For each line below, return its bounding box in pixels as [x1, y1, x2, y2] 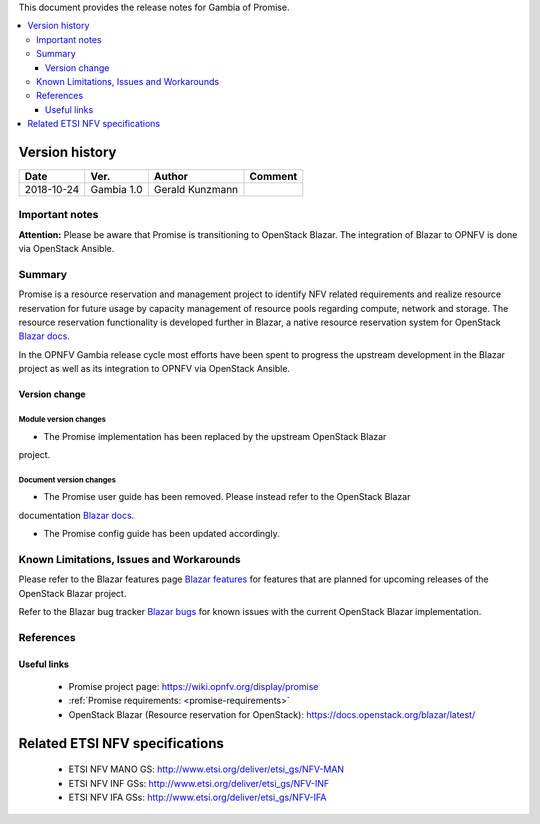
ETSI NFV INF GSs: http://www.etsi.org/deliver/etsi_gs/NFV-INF [68, 777, 330, 789]
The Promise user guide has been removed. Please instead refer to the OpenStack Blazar [43, 491, 411, 503]
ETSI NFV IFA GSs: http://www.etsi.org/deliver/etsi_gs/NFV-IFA [68, 791, 327, 804]
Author [153, 170, 189, 184]
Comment [249, 170, 298, 184]
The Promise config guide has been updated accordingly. [43, 528, 280, 540]
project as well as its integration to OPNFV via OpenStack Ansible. [18, 363, 290, 375]
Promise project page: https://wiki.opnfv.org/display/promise [68, 681, 319, 693]
